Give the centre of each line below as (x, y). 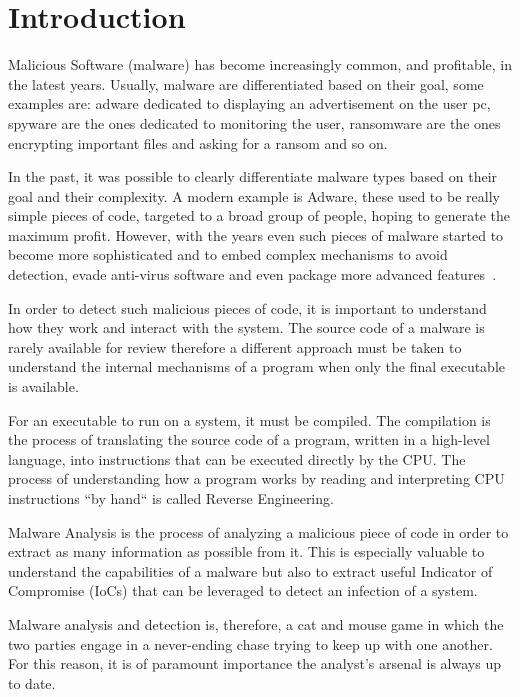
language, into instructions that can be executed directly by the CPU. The (237, 458)
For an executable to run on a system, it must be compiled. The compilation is (249, 419)
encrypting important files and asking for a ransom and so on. (198, 142)
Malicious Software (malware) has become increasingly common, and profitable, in (260, 64)
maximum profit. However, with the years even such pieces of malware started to (256, 234)
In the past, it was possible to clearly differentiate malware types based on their (253, 176)
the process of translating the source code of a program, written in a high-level (249, 439)
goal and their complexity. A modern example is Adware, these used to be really (254, 195)
